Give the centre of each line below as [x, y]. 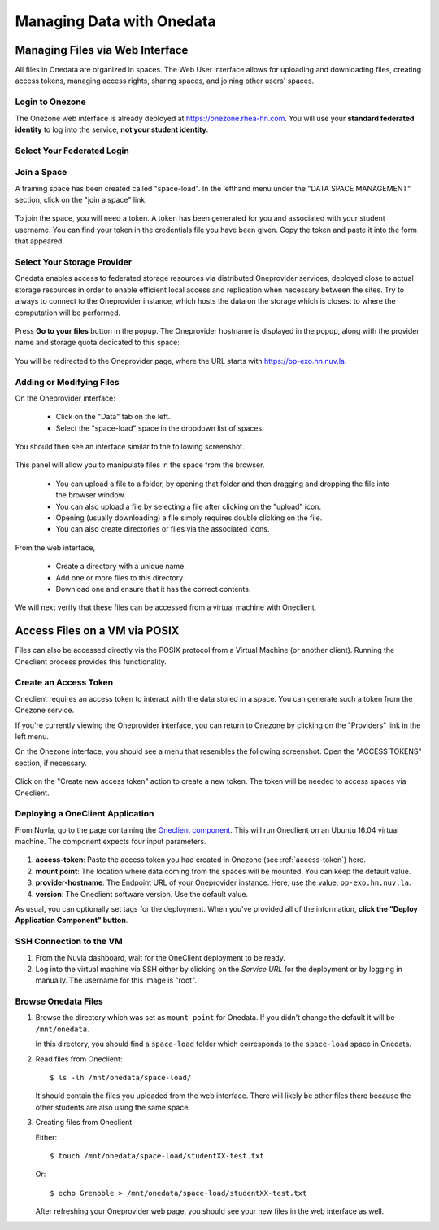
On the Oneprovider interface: [65, 398]
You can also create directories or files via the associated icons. [163, 529]
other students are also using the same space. [113, 1107]
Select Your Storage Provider [74, 262]
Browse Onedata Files [59, 1001]
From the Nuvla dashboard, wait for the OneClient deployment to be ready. [161, 957]
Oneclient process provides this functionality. [91, 661]
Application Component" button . [72, 921]
